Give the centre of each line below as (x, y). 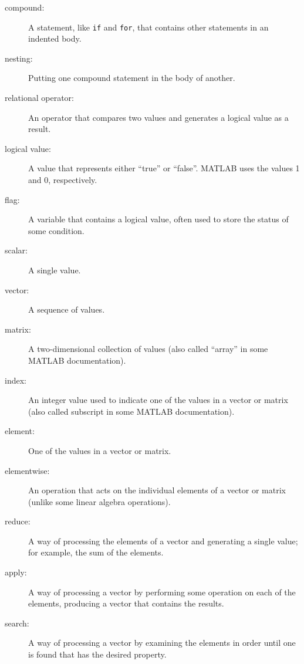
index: (16, 380)
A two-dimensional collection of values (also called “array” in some (148, 349)
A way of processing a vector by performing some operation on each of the (162, 592)
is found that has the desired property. (97, 654)
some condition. (56, 230)
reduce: (18, 521)
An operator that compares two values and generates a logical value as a (158, 117)
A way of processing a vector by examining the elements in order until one (162, 643)
